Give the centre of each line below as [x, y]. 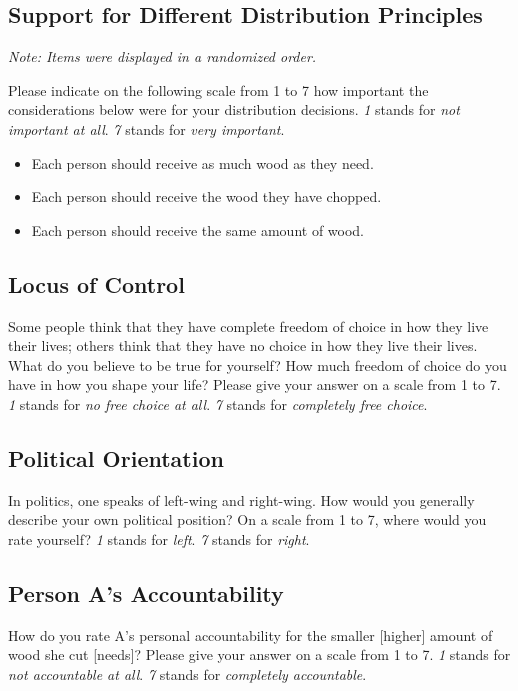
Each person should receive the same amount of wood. [198, 229]
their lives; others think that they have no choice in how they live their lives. [243, 345]
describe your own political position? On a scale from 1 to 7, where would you [247, 519]
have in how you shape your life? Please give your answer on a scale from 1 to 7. [254, 384]
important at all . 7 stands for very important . [146, 128]
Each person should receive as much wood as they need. [202, 162]
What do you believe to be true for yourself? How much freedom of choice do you [257, 364]
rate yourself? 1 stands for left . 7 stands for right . [159, 538]
